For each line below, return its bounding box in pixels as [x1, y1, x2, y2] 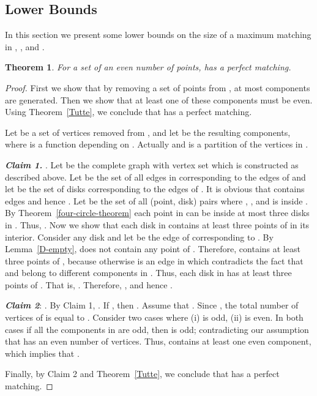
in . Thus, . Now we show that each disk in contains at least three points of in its [5, 218, 310, 231]
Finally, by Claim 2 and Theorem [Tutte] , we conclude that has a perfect [5, 367, 280, 380]
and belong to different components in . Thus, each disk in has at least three [5, 266, 292, 279]
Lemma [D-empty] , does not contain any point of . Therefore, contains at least [5, 242, 300, 255]
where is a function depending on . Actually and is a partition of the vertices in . [5, 138, 308, 151]
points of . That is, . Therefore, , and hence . [5, 278, 173, 291]
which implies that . [5, 346, 80, 359]
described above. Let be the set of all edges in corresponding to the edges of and [5, 170, 306, 183]
